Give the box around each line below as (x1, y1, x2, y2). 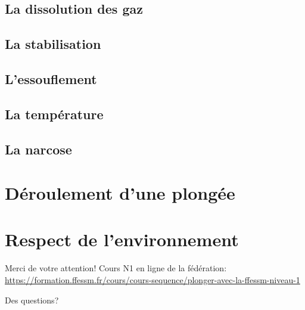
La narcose (5, 139, 72, 158)
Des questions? (5, 293, 59, 306)
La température (5, 104, 104, 123)
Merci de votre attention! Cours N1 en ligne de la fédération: (5, 262, 227, 274)
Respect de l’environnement (5, 227, 239, 252)
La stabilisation (5, 35, 101, 53)
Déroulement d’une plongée (5, 181, 235, 205)
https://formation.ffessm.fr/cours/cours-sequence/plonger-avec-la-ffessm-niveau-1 (5, 274, 300, 286)
